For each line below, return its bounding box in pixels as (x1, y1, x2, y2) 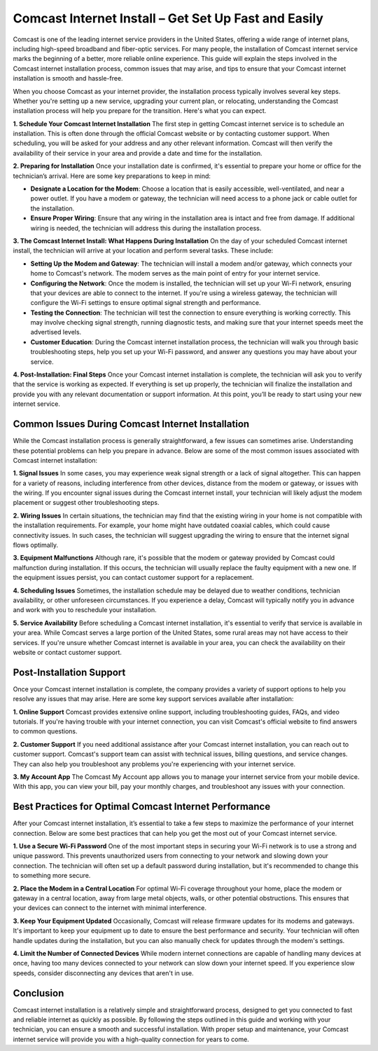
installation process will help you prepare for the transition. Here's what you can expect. (13, 107, 267, 115)
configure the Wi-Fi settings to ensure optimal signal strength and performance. (30, 299, 261, 307)
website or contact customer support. (13, 648, 122, 656)
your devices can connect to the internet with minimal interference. (13, 904, 206, 912)
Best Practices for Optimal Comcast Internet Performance (13, 801, 271, 813)
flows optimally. (13, 541, 59, 550)
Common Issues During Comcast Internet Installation (13, 418, 250, 430)
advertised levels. (30, 328, 82, 337)
